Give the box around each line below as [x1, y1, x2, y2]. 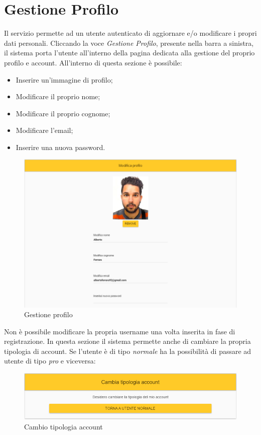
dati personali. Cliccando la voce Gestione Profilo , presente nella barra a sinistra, [4, 37, 254, 48]
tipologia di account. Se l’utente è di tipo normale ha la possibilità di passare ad [4, 345, 251, 356]
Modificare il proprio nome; [16, 91, 100, 102]
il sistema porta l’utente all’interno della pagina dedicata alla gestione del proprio [4, 47, 255, 58]
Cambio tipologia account [24, 421, 103, 431]
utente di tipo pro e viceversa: [4, 355, 96, 366]
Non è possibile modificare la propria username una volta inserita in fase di [4, 326, 235, 336]
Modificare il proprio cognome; [16, 108, 110, 118]
